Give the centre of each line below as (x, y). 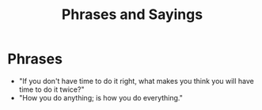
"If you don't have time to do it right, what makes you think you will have (137, 81)
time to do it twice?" (51, 89)
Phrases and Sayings (132, 15)
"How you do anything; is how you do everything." (101, 97)
